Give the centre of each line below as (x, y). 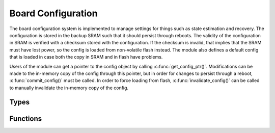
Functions (26, 118)
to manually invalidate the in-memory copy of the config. (69, 88)
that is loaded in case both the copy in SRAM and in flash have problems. (86, 57)
